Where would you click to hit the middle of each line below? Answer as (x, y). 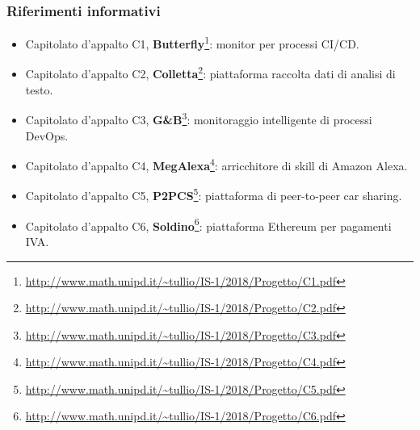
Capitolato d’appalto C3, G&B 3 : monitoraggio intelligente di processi (199, 118)
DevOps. (47, 135)
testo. (39, 89)
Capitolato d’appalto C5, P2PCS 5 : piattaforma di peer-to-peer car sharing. (214, 194)
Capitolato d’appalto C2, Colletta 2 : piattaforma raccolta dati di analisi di (210, 73)
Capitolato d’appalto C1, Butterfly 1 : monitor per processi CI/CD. (192, 42)
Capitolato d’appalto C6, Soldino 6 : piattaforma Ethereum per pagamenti (208, 224)
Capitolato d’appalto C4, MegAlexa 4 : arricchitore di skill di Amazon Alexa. (216, 164)
